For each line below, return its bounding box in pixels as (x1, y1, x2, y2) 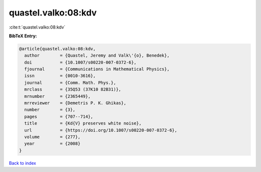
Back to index (9, 160, 36, 166)
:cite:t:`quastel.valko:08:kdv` (9, 24, 66, 30)
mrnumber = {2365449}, (24, 94, 91, 99)
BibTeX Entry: (9, 33, 37, 39)
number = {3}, (24, 107, 76, 112)
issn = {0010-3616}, (24, 73, 96, 78)
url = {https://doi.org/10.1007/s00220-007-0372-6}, (24, 127, 177, 133)
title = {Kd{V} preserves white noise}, (24, 121, 142, 126)
